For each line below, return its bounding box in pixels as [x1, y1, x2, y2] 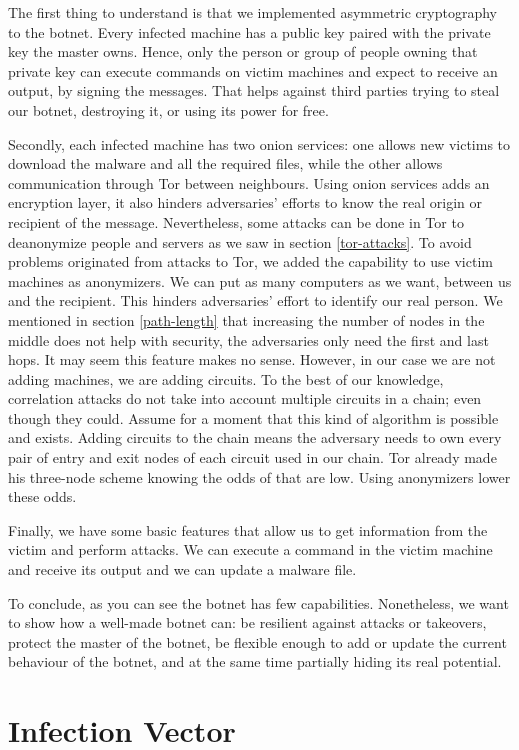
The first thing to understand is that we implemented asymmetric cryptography [8, 2, 497, 22]
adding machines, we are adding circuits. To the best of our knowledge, [8, 368, 444, 389]
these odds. [8, 486, 77, 507]
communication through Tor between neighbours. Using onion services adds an [8, 172, 490, 193]
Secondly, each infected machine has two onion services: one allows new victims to [8, 133, 511, 154]
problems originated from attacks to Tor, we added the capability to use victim [8, 251, 493, 272]
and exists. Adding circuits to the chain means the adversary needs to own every [8, 427, 502, 448]
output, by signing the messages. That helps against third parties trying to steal [8, 80, 500, 101]
